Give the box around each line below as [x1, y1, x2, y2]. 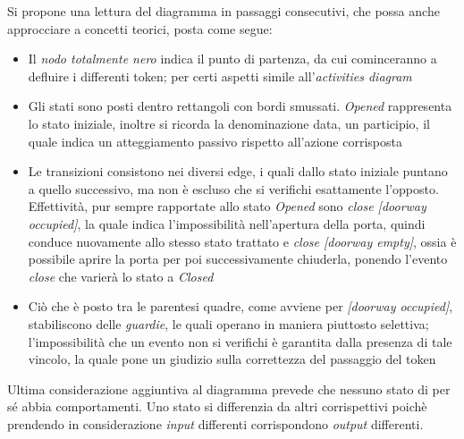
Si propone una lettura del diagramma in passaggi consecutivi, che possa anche [7, 2, 440, 20]
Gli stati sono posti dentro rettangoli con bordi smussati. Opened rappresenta [28, 97, 452, 115]
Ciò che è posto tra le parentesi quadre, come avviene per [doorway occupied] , [28, 297, 453, 316]
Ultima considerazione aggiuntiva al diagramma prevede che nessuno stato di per [7, 379, 451, 398]
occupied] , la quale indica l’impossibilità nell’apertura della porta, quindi [28, 214, 426, 232]
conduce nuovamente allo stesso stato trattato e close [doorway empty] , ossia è [28, 232, 457, 250]
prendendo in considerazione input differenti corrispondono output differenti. [7, 414, 424, 433]
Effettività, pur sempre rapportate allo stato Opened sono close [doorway [28, 197, 426, 215]
